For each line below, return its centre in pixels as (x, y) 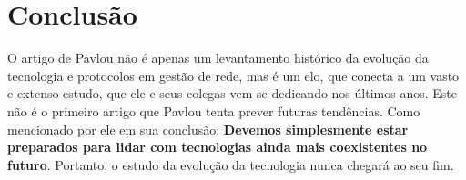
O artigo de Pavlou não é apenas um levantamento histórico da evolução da (218, 58)
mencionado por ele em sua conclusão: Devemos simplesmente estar (208, 129)
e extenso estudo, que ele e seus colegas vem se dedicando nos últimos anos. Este (232, 93)
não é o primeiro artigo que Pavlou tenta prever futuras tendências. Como (214, 110)
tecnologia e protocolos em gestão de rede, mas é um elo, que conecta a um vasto (233, 75)
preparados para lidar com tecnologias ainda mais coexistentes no (218, 147)
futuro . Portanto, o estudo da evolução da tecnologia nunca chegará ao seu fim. (231, 164)
